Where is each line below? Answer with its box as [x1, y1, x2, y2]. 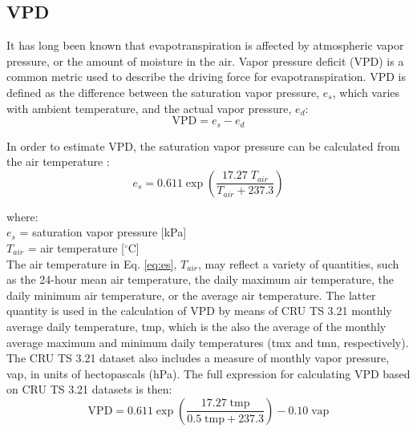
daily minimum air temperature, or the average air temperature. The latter [6, 286, 376, 303]
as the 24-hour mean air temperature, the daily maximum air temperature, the [6, 271, 394, 288]
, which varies [332, 83, 400, 100]
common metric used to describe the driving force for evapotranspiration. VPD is [6, 68, 406, 85]
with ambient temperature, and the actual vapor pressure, [6, 99, 292, 116]
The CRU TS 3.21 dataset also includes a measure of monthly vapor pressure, [6, 349, 390, 366]
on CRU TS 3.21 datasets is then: [6, 381, 172, 398]
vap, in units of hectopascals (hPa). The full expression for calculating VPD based [6, 365, 411, 382]
